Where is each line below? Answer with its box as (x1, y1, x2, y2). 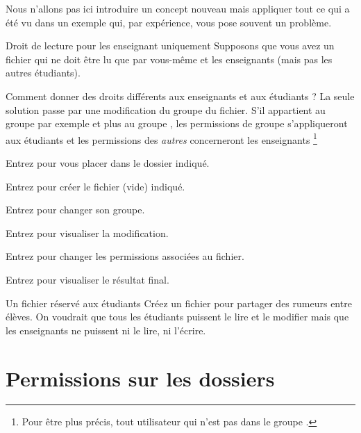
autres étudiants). (6, 65, 81, 80)
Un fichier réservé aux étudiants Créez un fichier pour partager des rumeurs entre (6, 295, 352, 310)
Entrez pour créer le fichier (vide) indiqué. (6, 179, 185, 193)
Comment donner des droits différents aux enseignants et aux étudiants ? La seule (6, 88, 355, 103)
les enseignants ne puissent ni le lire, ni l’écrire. (6, 322, 206, 337)
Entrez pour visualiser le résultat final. (6, 272, 169, 286)
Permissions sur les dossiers (6, 363, 275, 392)
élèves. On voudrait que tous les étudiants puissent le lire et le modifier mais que (6, 309, 349, 324)
